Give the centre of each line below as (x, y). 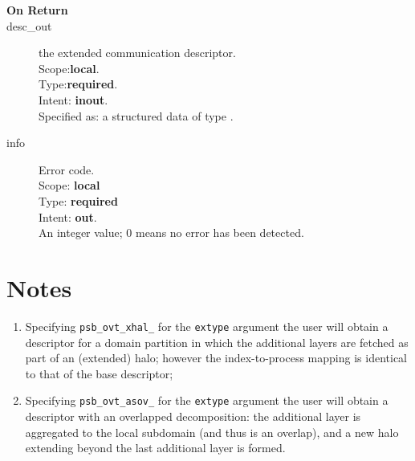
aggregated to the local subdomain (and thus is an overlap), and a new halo (212, 432)
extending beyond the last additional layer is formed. (155, 448)
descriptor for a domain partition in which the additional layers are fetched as (217, 342)
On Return (37, 10)
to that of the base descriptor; (99, 373)
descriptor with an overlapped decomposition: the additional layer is (193, 416)
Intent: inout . (73, 99)
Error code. (67, 169)
